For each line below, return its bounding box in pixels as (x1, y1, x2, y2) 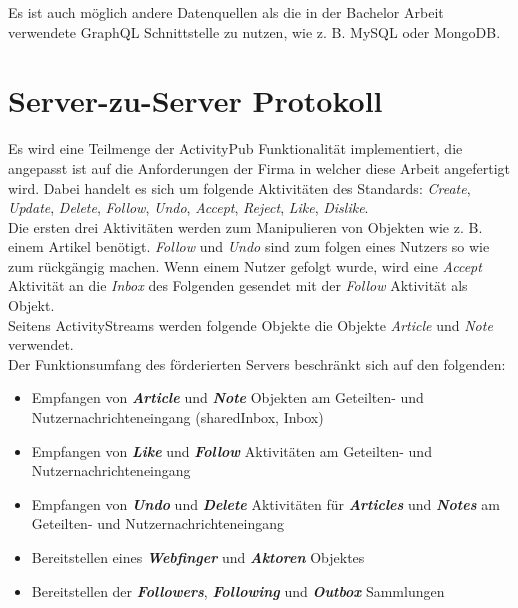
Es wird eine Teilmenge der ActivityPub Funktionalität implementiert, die (8, 138, 463, 159)
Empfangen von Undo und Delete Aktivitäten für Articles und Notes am (31, 493, 500, 514)
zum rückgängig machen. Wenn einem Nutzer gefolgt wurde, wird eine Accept (8, 255, 482, 276)
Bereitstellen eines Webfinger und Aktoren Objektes (31, 547, 365, 567)
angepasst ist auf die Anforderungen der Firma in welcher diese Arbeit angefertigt (8, 157, 511, 178)
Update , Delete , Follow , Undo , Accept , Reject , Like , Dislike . (8, 197, 369, 218)
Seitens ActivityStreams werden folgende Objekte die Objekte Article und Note (8, 314, 493, 335)
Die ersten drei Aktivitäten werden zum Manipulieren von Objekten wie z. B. (8, 216, 483, 237)
